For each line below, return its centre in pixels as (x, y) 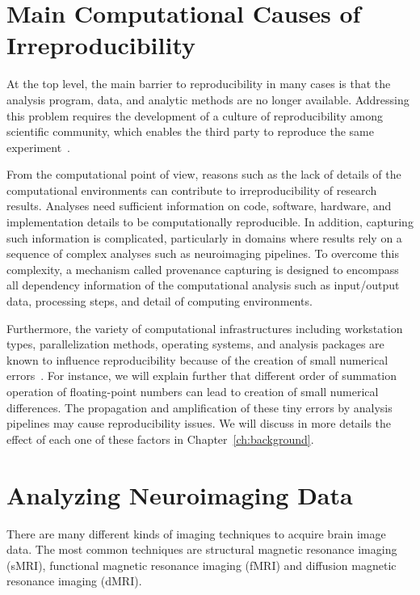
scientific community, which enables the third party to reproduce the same (190, 131)
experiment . (39, 147)
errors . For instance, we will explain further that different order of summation (202, 376)
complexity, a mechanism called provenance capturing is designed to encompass (203, 269)
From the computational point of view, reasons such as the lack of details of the (204, 174)
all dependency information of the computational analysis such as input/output (203, 285)
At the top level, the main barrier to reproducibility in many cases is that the (199, 84)
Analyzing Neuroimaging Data (180, 494)
